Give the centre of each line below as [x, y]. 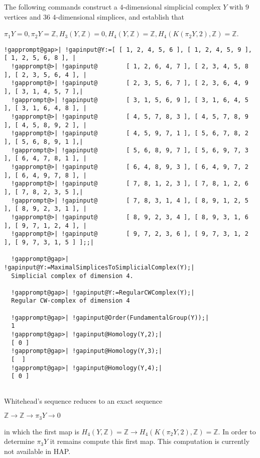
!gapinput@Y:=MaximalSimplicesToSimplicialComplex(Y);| [99, 267]
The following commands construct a [61, 7]
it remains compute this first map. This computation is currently [150, 441]
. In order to [237, 431]
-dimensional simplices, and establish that [120, 16]
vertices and [23, 16]
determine [19, 441]
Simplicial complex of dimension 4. [72, 276]
